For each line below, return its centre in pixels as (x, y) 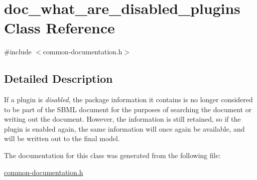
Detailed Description (59, 79)
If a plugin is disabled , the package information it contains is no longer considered (128, 99)
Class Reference (60, 28)
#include (18, 52)
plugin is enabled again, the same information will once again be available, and (125, 128)
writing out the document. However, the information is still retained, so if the (123, 119)
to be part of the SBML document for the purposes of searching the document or (128, 109)
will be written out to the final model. (62, 138)
